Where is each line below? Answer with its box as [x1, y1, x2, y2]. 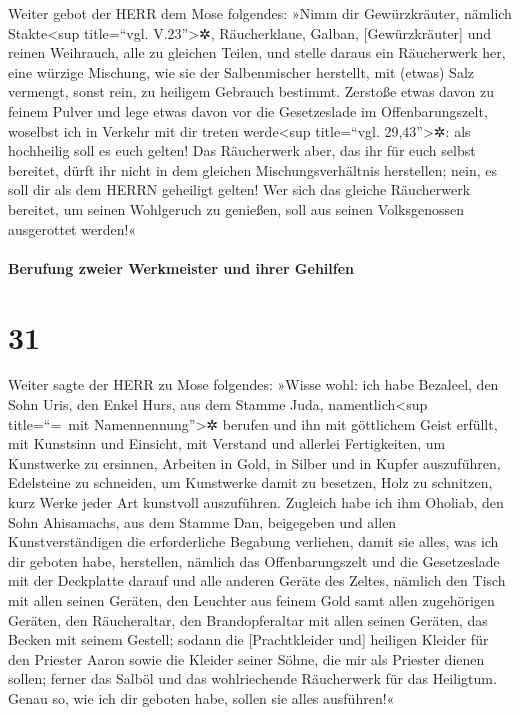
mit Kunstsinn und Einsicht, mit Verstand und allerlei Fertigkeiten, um [8, 433, 446, 454]
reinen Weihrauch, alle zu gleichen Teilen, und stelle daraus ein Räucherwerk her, [8, 42, 506, 63]
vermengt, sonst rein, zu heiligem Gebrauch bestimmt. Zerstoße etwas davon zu [8, 81, 494, 102]
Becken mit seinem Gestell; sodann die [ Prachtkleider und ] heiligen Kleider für [8, 629, 489, 650]
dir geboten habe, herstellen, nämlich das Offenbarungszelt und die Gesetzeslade [8, 550, 500, 571]
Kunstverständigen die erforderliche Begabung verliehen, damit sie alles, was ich [8, 531, 499, 552]
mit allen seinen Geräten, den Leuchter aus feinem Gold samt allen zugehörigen [8, 589, 495, 610]
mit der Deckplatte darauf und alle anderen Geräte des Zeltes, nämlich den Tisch [8, 570, 506, 591]
